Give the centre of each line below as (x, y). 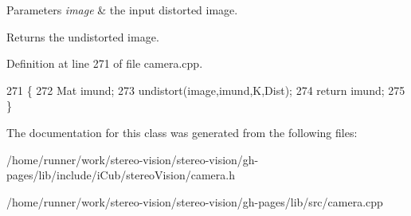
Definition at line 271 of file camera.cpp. (105, 63)
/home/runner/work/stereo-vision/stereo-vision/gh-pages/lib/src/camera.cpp (195, 201)
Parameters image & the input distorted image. (122, 10)
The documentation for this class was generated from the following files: (182, 132)
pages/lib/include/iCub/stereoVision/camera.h (121, 175)
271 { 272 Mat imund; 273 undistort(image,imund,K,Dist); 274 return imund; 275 (206, 90)
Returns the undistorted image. (83, 36)
